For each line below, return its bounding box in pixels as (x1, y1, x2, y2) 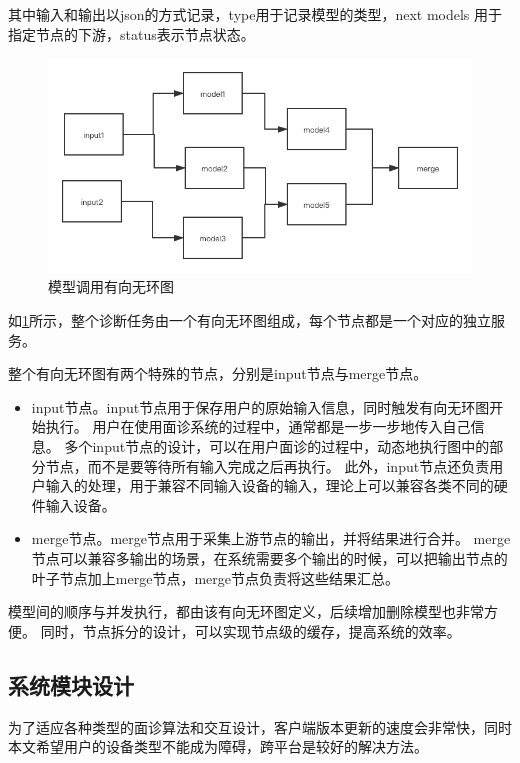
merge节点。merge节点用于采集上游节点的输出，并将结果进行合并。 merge (31, 528, 511, 549)
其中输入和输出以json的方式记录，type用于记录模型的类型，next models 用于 (8, 4, 503, 24)
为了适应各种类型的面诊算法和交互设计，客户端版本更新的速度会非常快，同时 (8, 716, 512, 737)
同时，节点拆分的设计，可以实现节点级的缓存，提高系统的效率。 (40, 620, 461, 641)
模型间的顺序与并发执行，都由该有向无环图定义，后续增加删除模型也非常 (8, 601, 484, 622)
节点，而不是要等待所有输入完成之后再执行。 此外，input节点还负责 (45, 455, 490, 476)
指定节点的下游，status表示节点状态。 (8, 23, 255, 44)
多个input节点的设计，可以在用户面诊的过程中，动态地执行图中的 (64, 435, 490, 456)
